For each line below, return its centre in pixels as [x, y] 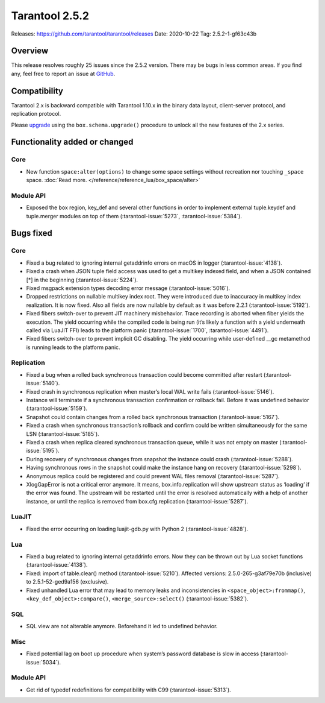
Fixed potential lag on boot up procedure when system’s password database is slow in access [143, 654]
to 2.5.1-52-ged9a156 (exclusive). [67, 582]
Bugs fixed [32, 233]
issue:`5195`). [43, 451]
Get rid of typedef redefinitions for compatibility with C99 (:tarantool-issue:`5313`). [128, 690]
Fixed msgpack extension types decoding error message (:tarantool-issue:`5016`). [128, 288]
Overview [30, 51]
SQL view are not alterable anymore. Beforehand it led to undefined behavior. [122, 626]
